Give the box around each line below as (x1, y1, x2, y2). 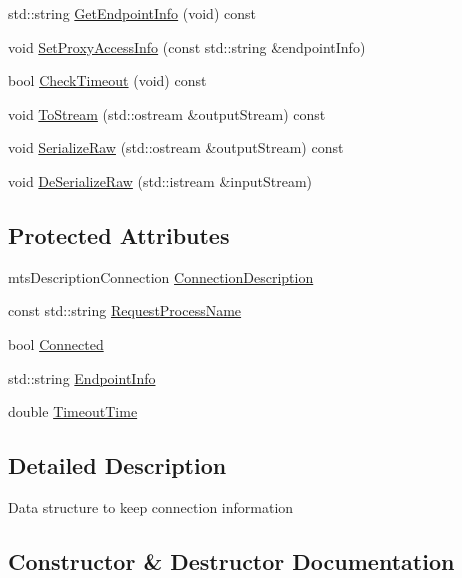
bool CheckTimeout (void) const (8, 70, 207, 91)
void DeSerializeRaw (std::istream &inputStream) (8, 170, 313, 191)
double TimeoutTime (8, 401, 138, 422)
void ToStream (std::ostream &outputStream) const (8, 103, 326, 124)
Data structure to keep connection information (8, 496, 294, 517)
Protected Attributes (8, 219, 230, 250)
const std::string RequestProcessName (8, 300, 242, 321)
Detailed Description (8, 450, 227, 481)
